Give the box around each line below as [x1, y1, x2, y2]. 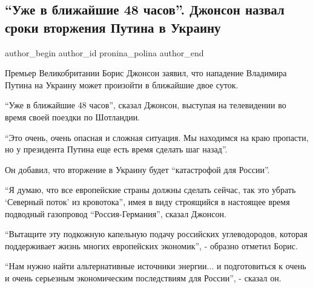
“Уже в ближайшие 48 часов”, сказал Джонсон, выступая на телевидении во [5, 99, 286, 111]
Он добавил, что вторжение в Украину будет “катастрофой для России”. [5, 163, 270, 175]
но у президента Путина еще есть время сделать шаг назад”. [5, 143, 228, 155]
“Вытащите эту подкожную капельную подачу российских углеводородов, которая [5, 227, 308, 240]
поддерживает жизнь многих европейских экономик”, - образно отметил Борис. [5, 239, 298, 252]
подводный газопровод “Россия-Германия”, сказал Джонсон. [5, 207, 226, 220]
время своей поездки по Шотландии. [5, 110, 140, 123]
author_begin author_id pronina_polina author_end [5, 46, 204, 59]
